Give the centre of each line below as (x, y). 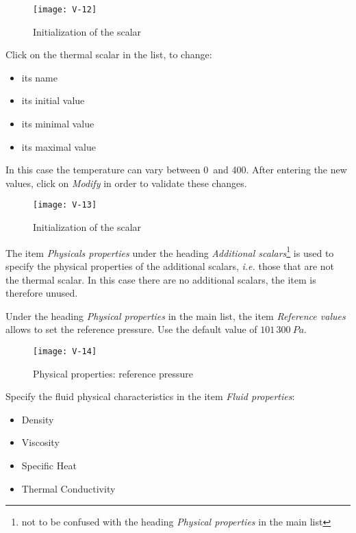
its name (39, 77)
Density (38, 419)
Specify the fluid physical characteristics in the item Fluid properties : (150, 396)
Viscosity (40, 442)
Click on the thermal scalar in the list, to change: (109, 54)
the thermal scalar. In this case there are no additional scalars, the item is (161, 279)
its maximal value (59, 146)
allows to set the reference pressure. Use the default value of (131, 329)
